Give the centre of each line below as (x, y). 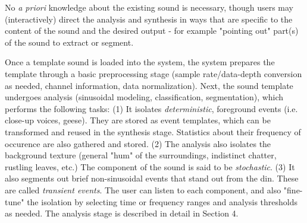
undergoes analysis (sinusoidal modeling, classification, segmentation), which (144, 97)
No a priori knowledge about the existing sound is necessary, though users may (149, 7)
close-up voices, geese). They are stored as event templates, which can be (138, 120)
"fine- (293, 189)
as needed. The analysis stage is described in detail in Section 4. (122, 213)
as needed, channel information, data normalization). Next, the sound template (149, 85)
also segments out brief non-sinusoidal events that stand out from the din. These (152, 178)
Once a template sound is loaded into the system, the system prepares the (140, 62)
